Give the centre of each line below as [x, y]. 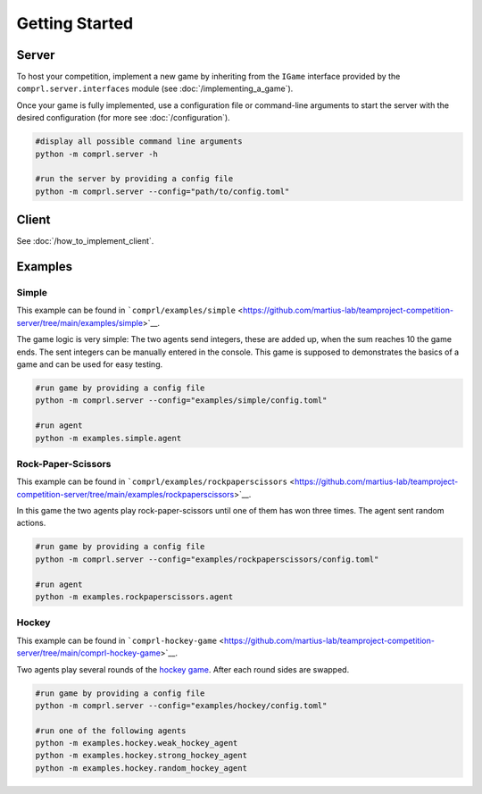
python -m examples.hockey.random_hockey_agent [141, 768]
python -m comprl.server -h [96, 154]
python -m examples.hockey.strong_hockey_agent [141, 756]
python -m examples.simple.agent [108, 438]
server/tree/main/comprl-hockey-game [88, 653]
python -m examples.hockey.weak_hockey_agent [137, 743]
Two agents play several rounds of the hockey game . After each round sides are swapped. [183, 669]
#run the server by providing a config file [134, 179]
